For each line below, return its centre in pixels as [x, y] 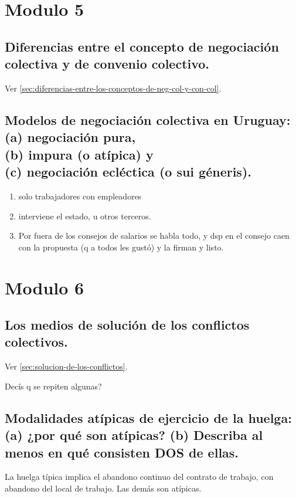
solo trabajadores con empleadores [80, 196]
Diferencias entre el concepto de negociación [142, 46]
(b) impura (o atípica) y [79, 154]
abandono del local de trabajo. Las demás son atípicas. [103, 488]
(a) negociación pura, [70, 137]
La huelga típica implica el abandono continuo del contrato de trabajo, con [139, 477]
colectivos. [36, 342]
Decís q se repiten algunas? [53, 386]
